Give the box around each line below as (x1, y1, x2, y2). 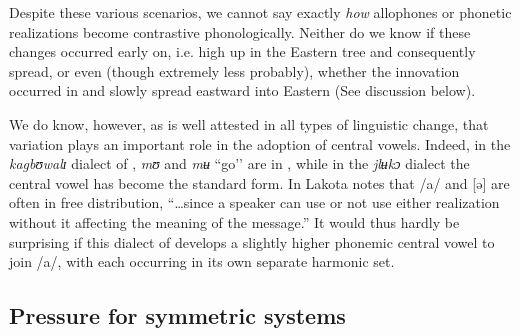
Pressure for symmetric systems (9, 300, 346, 331)
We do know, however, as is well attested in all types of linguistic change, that (9, 113, 489, 134)
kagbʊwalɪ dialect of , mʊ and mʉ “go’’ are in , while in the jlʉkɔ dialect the (9, 153, 470, 174)
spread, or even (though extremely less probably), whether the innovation (9, 60, 460, 81)
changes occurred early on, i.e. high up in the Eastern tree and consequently (9, 41, 476, 62)
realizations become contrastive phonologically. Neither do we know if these (9, 21, 471, 42)
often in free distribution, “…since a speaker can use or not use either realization (9, 192, 500, 213)
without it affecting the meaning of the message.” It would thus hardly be (9, 211, 460, 232)
